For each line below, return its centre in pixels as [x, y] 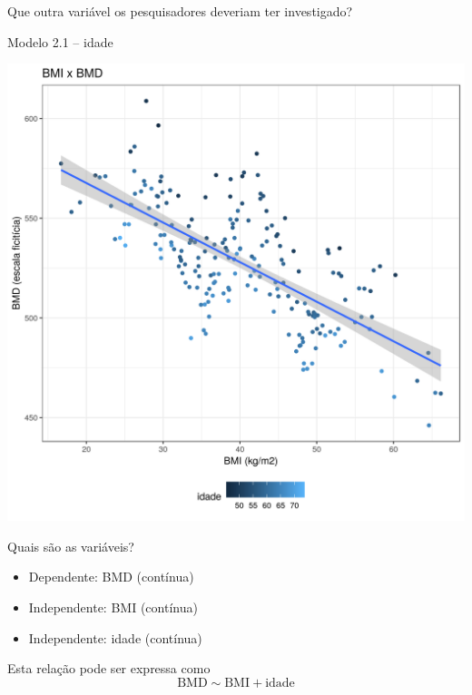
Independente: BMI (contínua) [113, 607]
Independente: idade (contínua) [115, 637]
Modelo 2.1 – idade [60, 41]
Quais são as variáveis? [71, 546]
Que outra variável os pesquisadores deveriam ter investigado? [180, 11]
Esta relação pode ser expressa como [109, 668]
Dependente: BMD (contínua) [111, 577]
